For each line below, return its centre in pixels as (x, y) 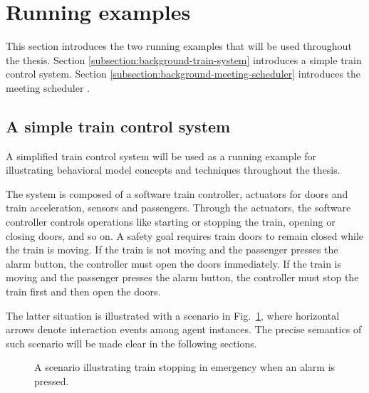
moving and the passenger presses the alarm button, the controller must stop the (182, 277)
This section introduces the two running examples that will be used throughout (179, 46)
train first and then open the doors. (83, 292)
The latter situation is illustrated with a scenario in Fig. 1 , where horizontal (173, 315)
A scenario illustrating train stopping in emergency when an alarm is (185, 367)
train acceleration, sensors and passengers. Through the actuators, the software (178, 208)
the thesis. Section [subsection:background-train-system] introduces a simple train (184, 59)
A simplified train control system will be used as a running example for (161, 156)
